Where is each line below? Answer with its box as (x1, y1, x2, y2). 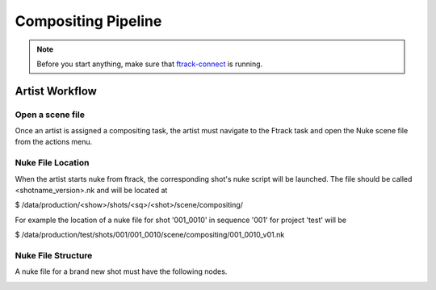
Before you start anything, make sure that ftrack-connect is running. (36, 59, 263, 69)
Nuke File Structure (15, 250, 93, 261)
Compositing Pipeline (15, 12, 162, 30)
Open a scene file (15, 109, 85, 120)
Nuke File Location (15, 158, 90, 169)
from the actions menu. (15, 137, 93, 147)
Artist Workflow (15, 84, 97, 98)
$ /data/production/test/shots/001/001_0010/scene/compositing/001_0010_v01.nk (15, 230, 285, 240)
